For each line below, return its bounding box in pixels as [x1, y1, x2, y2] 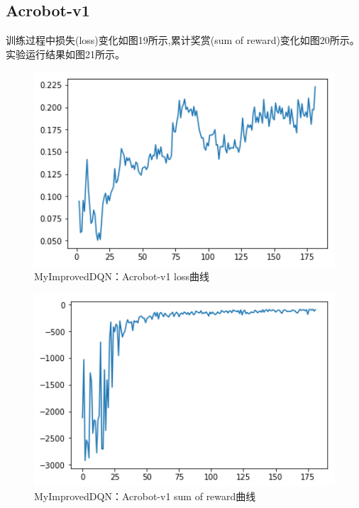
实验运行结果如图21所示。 [6, 46, 125, 61]
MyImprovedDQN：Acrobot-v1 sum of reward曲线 [34, 489, 256, 504]
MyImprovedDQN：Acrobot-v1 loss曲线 [34, 269, 209, 284]
